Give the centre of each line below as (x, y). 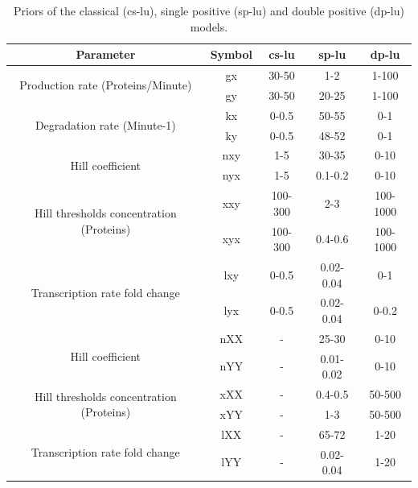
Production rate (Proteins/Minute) (106, 85)
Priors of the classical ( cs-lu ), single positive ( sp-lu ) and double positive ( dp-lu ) (209, 10)
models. (209, 26)
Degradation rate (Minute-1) (105, 125)
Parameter (106, 54)
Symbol (231, 54)
